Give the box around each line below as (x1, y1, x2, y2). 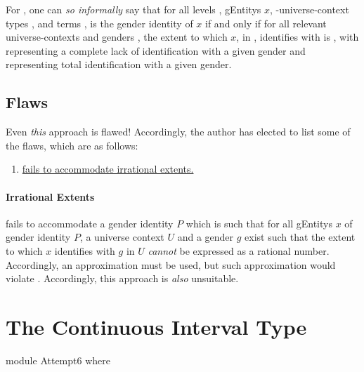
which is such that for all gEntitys (186, 215, 332, 230)
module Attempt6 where (6, 352, 110, 367)
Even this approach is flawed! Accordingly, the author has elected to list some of (6, 124, 351, 139)
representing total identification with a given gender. (6, 57, 232, 72)
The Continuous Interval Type (6, 312, 307, 340)
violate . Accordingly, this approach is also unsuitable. (6, 271, 239, 286)
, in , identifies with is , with (236, 29, 359, 44)
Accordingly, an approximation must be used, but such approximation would (6, 257, 336, 272)
